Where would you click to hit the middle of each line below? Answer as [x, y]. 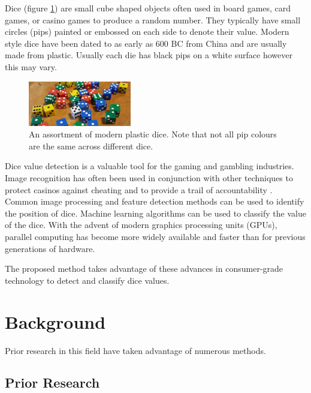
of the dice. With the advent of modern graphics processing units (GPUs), [141, 225]
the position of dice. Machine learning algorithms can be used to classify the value [155, 213]
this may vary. [31, 66]
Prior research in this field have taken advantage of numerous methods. [135, 350]
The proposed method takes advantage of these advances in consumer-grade [144, 268]
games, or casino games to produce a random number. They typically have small [153, 19]
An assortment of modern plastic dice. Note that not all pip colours [153, 134]
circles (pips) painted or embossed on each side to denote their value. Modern [147, 31]
